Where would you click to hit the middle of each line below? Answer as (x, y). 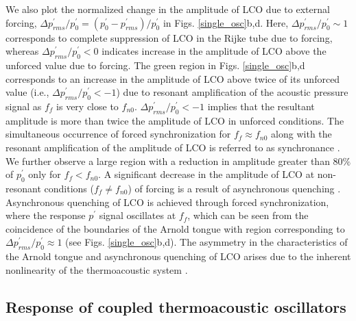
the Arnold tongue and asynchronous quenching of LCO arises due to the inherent (178, 256)
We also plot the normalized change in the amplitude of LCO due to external (168, 9)
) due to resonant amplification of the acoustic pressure (232, 92)
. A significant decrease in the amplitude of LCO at (206, 174)
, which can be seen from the (248, 215)
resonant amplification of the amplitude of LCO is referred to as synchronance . (173, 147)
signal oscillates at (138, 215)
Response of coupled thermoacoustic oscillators (176, 306)
